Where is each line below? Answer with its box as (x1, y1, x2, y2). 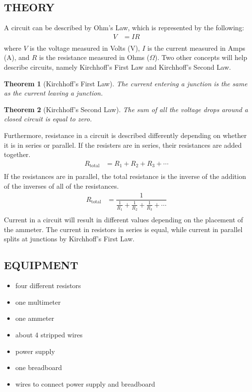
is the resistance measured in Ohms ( (39, 52, 150, 62)
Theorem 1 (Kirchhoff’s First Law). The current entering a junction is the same (4, 78, 248, 88)
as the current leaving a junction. (4, 88, 103, 98)
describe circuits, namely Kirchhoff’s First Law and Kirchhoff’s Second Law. (4, 62, 231, 72)
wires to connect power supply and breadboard (15, 378, 155, 389)
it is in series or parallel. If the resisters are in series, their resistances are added (4, 139, 242, 150)
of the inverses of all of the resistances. (4, 180, 119, 191)
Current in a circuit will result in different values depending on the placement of (4, 215, 243, 225)
